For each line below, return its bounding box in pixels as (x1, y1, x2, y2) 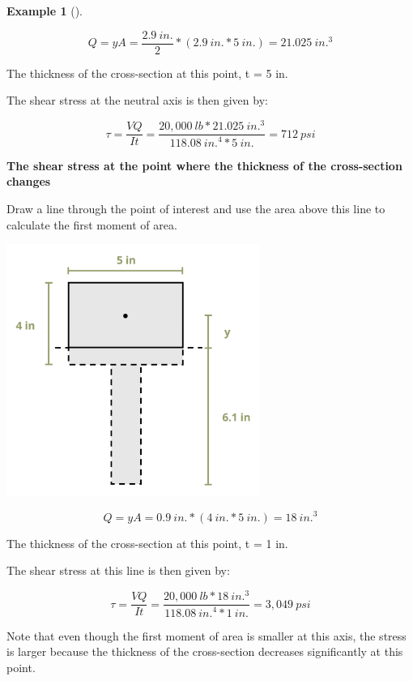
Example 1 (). (6, 2, 83, 19)
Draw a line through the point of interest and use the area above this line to (6, 199, 385, 216)
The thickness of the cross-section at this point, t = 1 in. (6, 534, 288, 551)
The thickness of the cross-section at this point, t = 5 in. (6, 64, 288, 81)
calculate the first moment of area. (6, 216, 177, 233)
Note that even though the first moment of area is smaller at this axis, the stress (6, 627, 407, 644)
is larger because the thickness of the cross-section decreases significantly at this (6, 643, 403, 660)
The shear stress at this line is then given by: (6, 562, 230, 579)
